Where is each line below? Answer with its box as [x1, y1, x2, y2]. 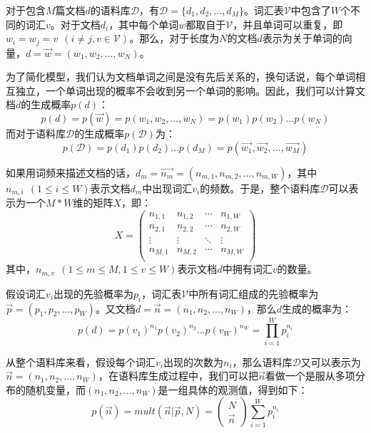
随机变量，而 [25, 382, 86, 397]
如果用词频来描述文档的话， [6, 165, 136, 179]
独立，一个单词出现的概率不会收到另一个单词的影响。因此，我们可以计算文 [15, 83, 365, 98]
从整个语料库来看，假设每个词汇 [6, 354, 156, 369]
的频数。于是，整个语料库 [200, 180, 320, 195]
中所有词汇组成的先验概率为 [188, 286, 319, 301]
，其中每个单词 [108, 16, 179, 31]
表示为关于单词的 [262, 31, 342, 46]
